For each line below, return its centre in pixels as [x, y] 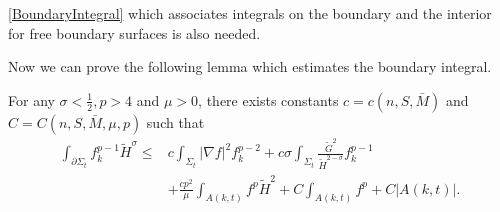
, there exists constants [268, 99]
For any [31, 99]
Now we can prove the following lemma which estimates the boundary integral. [250, 66]
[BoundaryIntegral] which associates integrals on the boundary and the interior [250, 13]
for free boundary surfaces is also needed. [134, 32]
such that [175, 121]
